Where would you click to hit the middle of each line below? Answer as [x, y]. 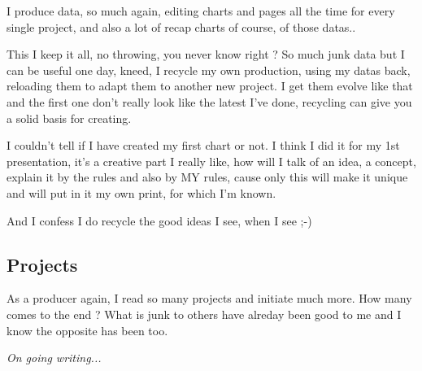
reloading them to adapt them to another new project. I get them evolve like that [210, 86]
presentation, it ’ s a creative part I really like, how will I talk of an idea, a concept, [211, 161]
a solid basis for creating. [69, 118]
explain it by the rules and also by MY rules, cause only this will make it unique [207, 177]
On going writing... [54, 358]
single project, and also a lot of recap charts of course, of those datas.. [181, 26]
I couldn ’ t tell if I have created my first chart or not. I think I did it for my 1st [203, 145]
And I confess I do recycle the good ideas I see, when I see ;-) [159, 220]
